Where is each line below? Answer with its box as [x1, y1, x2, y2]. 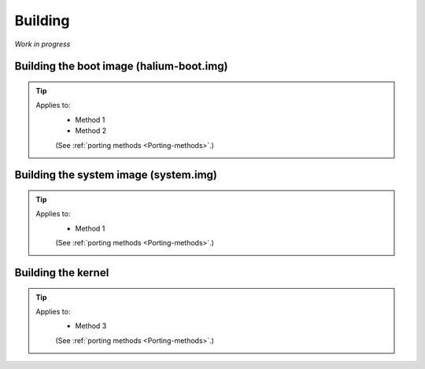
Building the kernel [14, 266, 109, 279]
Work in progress [14, 39, 71, 49]
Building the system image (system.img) [14, 168, 218, 182]
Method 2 [75, 126, 107, 135]
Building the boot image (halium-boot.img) [14, 60, 228, 73]
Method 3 [75, 321, 107, 330]
